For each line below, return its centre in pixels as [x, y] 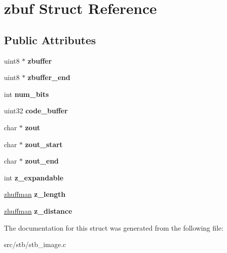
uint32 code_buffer [36, 111]
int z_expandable [34, 177]
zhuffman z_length [35, 194]
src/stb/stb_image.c [35, 244]
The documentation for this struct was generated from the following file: [114, 227]
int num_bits [27, 94]
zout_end [42, 161]
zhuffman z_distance [38, 211]
